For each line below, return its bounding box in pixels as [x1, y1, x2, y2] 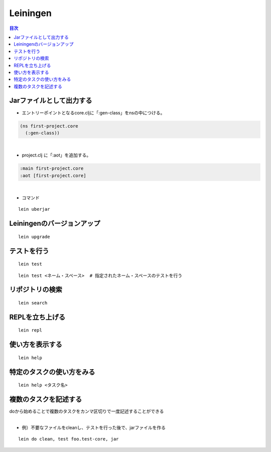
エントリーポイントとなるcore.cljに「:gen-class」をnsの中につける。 [22, 109, 165, 115]
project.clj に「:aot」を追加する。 [22, 152, 91, 158]
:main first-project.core [20, 166, 84, 172]
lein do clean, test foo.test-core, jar [18, 436, 119, 442]
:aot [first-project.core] [20, 173, 86, 178]
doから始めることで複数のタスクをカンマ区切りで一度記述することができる [9, 408, 164, 414]
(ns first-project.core [20, 123, 79, 129]
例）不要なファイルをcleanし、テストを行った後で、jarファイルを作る [22, 424, 166, 430]
